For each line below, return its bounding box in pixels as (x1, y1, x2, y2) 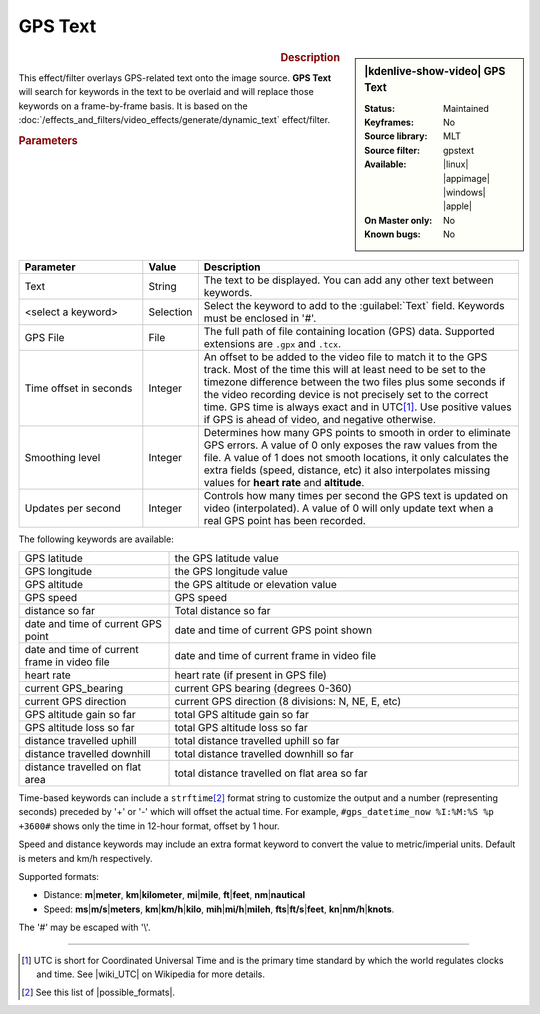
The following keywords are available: (18, 533, 174, 545)
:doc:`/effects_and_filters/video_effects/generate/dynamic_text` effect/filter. (18, 113, 330, 125)
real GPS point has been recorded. (203, 513, 367, 527)
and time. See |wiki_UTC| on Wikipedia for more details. (36, 968, 265, 980)
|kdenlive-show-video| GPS (364, 64, 506, 78)
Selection (148, 305, 193, 319)
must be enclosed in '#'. (203, 311, 317, 325)
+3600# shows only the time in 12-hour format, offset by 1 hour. (18, 820, 280, 832)
